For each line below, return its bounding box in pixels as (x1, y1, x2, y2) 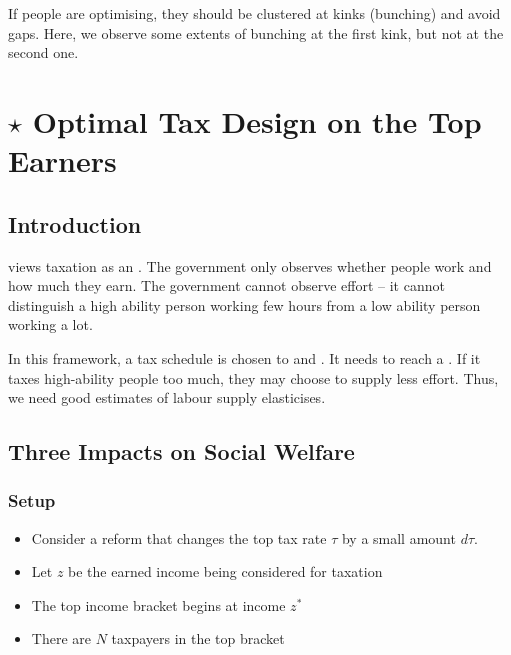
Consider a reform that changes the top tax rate (31, 527, 327, 548)
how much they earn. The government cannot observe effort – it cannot (8, 275, 445, 296)
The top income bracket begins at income (31, 594, 286, 615)
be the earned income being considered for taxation (68, 561, 383, 582)
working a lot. (8, 314, 93, 335)
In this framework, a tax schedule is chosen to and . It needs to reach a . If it (8, 347, 481, 368)
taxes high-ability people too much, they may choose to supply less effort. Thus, (8, 367, 499, 388)
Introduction (8, 208, 142, 239)
